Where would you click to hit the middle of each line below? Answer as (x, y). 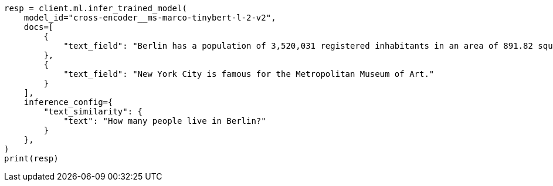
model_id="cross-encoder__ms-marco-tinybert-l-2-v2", (150, 18)
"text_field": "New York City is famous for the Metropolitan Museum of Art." (249, 74)
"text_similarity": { (93, 111)
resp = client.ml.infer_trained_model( (96, 8)
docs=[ (39, 27)
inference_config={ (68, 102)
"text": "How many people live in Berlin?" (165, 121)
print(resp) (31, 158)
